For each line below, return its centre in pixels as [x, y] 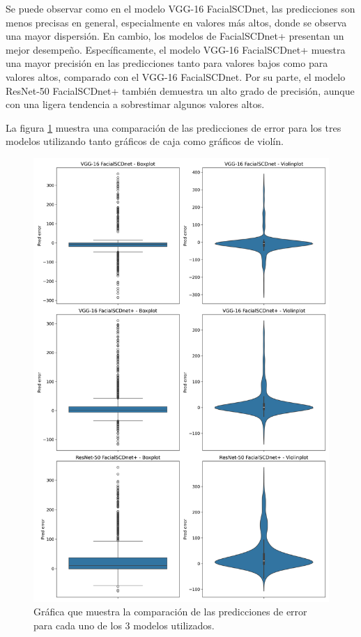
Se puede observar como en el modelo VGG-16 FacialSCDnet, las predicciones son [180, 8]
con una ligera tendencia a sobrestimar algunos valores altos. [135, 104]
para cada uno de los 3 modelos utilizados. [124, 625]
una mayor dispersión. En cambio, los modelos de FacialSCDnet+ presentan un [175, 36]
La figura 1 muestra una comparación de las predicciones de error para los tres [174, 127]
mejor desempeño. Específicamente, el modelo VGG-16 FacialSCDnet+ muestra [176, 49]
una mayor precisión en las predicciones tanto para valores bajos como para [167, 63]
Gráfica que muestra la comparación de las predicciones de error [170, 612]
